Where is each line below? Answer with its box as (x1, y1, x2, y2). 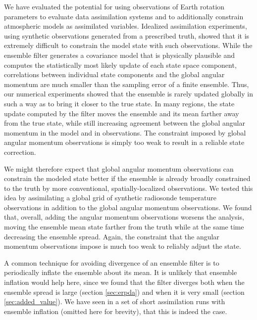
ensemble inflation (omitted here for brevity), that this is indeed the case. (4, 306, 227, 316)
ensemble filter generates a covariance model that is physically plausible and (4, 49, 235, 60)
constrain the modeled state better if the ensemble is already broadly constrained (4, 173, 251, 183)
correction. (4, 146, 36, 157)
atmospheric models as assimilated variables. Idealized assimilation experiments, (4, 21, 247, 31)
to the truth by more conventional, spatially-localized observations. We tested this (4, 183, 253, 193)
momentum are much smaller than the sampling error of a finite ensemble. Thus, (4, 79, 249, 89)
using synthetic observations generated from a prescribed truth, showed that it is (4, 30, 250, 41)
